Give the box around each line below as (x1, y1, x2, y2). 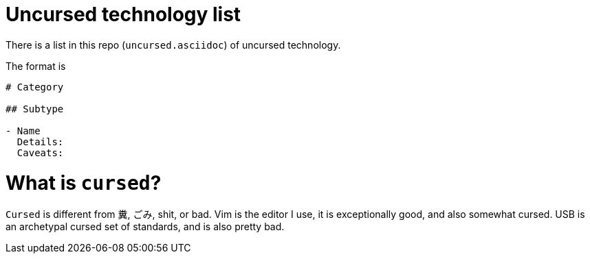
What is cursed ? (6, 171, 162, 195)
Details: (17, 136, 64, 147)
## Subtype (6, 103, 64, 114)
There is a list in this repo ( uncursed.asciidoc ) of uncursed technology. (6, 38, 341, 51)
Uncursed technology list (6, 3, 241, 26)
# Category (6, 81, 64, 92)
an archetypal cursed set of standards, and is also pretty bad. (6, 221, 285, 233)
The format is (6, 60, 66, 72)
